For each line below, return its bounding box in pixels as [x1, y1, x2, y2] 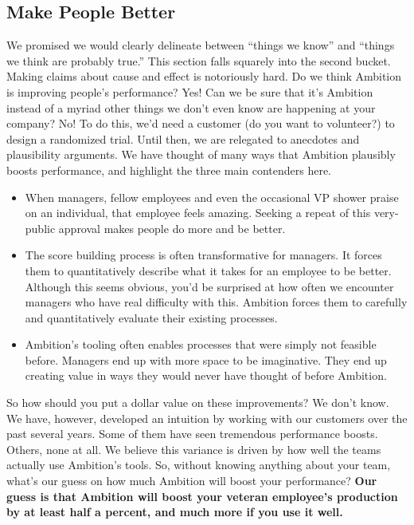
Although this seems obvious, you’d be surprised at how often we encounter [25, 278, 394, 294]
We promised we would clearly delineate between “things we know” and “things [6, 37, 395, 53]
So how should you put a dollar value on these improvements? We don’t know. [6, 394, 389, 411]
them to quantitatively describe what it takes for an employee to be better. [25, 262, 392, 278]
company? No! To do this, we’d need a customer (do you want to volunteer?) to [6, 115, 395, 132]
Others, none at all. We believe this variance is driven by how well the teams [6, 440, 381, 457]
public [25, 219, 56, 236]
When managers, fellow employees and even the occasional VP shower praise [25, 188, 399, 205]
